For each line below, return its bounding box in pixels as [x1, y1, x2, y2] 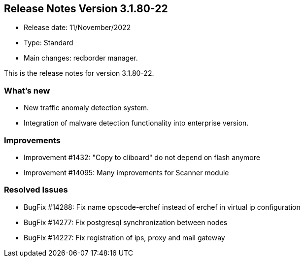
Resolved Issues [4, 185, 68, 195]
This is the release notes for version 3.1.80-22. [4, 69, 154, 78]
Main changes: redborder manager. [24, 54, 138, 63]
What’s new [4, 85, 50, 96]
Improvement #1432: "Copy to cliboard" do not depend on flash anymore [24, 153, 260, 162]
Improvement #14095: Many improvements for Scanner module [24, 168, 229, 177]
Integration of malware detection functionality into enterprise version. [24, 119, 249, 128]
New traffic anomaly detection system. [24, 103, 149, 112]
